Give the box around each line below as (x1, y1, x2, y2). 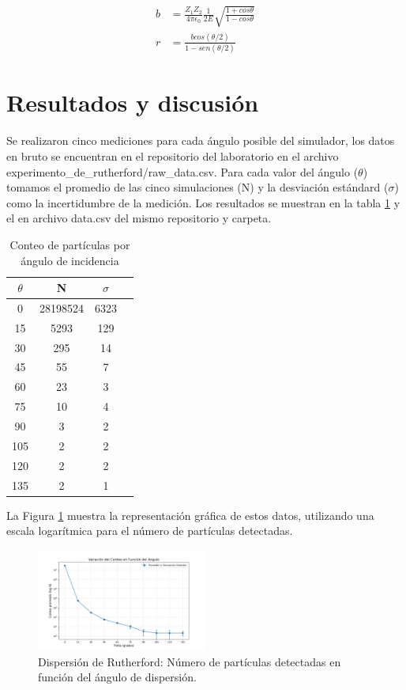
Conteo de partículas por (9, 236, 130, 252)
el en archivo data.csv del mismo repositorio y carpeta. (6, 210, 272, 226)
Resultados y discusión (6, 86, 259, 119)
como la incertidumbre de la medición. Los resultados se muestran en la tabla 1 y (6, 194, 400, 210)
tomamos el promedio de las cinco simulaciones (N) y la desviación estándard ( (6, 179, 389, 195)
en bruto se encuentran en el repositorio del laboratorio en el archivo (6, 147, 339, 164)
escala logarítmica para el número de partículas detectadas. (6, 522, 293, 539)
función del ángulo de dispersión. (38, 669, 197, 685)
